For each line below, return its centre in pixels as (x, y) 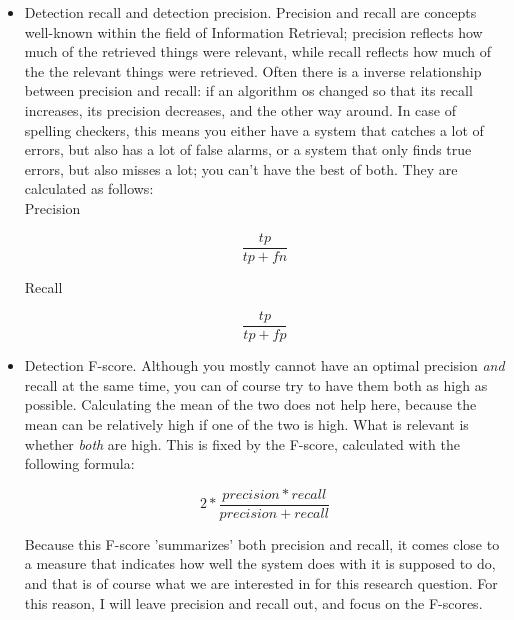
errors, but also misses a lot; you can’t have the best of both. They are (241, 168)
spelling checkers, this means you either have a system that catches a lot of (254, 129)
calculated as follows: (89, 188)
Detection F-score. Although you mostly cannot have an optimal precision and (264, 365)
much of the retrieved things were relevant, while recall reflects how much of (258, 51)
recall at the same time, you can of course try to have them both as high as (256, 384)
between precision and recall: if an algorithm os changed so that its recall (248, 90)
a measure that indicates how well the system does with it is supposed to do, (260, 563)
